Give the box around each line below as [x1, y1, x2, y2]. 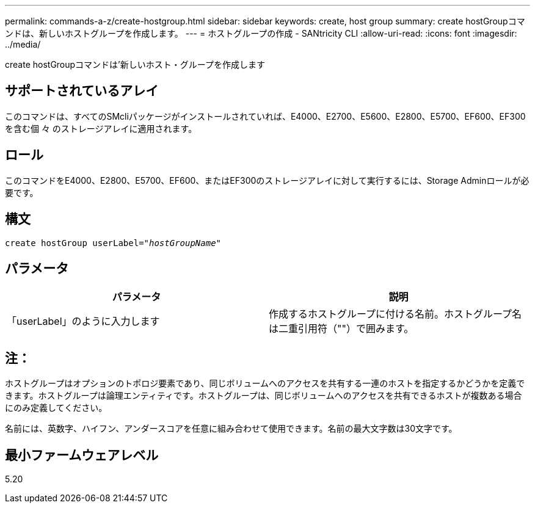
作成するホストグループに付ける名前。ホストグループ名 [269, 308, 522, 321]
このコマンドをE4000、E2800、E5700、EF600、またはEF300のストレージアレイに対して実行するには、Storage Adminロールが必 [5, 175, 530, 186]
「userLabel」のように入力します [7, 315, 160, 328]
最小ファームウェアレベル [5, 447, 159, 463]
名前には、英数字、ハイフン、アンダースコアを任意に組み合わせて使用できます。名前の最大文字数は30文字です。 [5, 423, 457, 434]
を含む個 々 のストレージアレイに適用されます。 [5, 123, 197, 134]
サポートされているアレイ [5, 83, 159, 99]
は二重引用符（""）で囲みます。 [269, 322, 414, 335]
